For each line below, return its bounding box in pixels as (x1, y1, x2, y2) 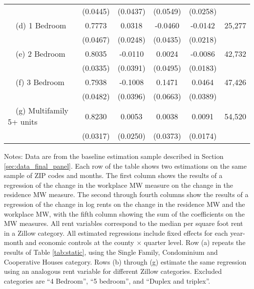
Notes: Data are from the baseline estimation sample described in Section (4, 151, 224, 161)
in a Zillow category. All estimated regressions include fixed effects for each (4, 227, 228, 238)
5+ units (8, 116, 38, 127)
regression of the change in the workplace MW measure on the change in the (4, 179, 233, 190)
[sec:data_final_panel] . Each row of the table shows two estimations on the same (4, 160, 247, 171)
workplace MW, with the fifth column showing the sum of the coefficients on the (4, 208, 245, 219)
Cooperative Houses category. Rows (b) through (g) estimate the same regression (4, 256, 247, 267)
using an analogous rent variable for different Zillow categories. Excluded (4, 266, 222, 276)
